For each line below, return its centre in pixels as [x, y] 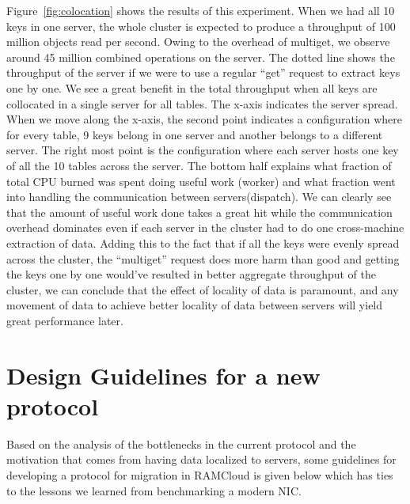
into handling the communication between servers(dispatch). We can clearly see [199, 197]
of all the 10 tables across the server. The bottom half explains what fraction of [199, 165]
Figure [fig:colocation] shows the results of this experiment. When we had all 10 [201, 10]
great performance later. [65, 320]
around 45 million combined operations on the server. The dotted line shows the [201, 57]
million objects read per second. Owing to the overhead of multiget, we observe [198, 42]
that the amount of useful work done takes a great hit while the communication [199, 212]
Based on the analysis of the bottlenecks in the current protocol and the [181, 443]
